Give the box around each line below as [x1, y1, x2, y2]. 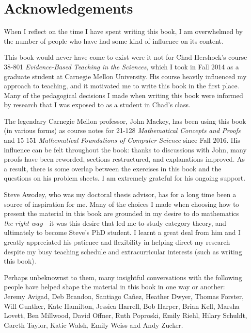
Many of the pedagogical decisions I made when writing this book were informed [4, 90, 243, 100]
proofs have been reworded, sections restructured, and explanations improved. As [4, 154, 245, 164]
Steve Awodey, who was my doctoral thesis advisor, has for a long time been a [4, 189, 236, 200]
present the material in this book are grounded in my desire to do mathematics [4, 208, 239, 218]
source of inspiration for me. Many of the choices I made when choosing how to [4, 199, 239, 209]
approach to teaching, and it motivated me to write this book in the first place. [4, 81, 239, 91]
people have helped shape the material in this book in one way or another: [4, 282, 225, 292]
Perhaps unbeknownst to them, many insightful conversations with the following [4, 272, 242, 282]
